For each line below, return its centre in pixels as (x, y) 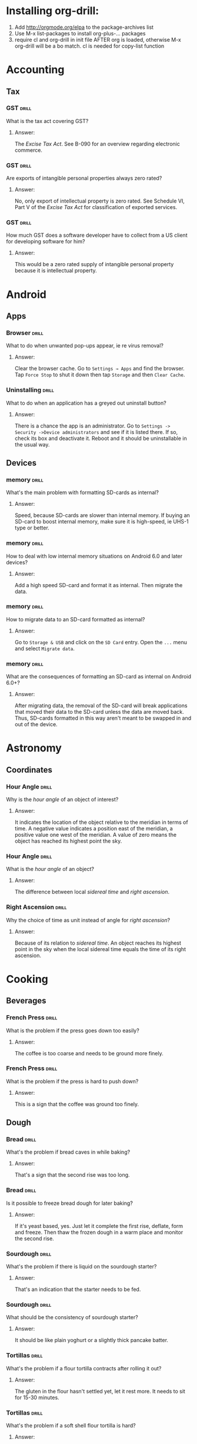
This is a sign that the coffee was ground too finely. (77, 1104)
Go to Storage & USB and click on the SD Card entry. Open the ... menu (101, 642)
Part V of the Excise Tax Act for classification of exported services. (96, 207)
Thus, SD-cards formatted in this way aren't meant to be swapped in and (103, 718)
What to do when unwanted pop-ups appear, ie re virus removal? (85, 346)
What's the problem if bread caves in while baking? (68, 1152)
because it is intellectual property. (56, 271)
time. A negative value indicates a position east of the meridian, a (94, 829)
